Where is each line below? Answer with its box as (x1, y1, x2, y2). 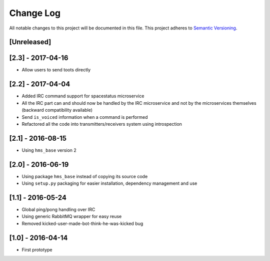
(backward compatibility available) (21, 107, 92, 113)
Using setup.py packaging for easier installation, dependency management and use (21, 180, 197, 187)
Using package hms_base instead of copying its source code (21, 173, 148, 179)
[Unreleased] (9, 38, 51, 46)
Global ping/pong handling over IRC (21, 207, 95, 213)
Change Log (9, 7, 61, 18)
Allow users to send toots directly (21, 67, 91, 73)
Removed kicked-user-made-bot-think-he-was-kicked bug (21, 220, 143, 227)
